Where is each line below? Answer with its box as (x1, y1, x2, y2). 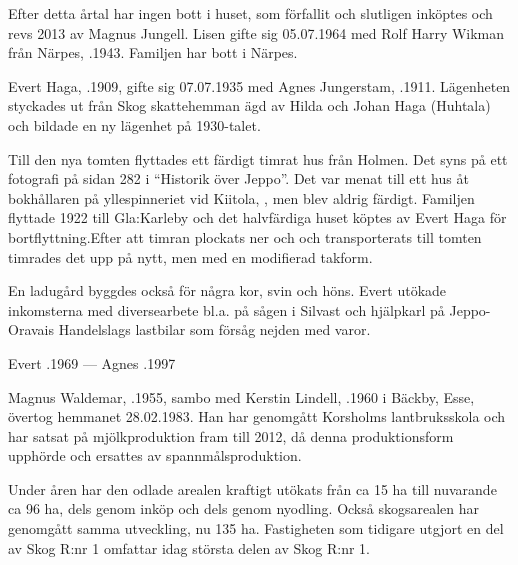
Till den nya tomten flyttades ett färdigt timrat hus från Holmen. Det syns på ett (8, 148, 508, 169)
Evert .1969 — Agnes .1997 (8, 352, 176, 373)
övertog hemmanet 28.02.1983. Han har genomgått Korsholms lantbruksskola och (8, 406, 506, 427)
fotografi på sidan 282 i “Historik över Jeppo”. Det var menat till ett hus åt (8, 168, 469, 189)
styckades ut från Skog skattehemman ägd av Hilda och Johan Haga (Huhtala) (8, 95, 491, 116)
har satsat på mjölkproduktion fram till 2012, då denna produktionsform (8, 425, 454, 446)
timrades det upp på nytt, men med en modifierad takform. (8, 246, 373, 267)
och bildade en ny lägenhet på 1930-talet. (8, 114, 261, 135)
